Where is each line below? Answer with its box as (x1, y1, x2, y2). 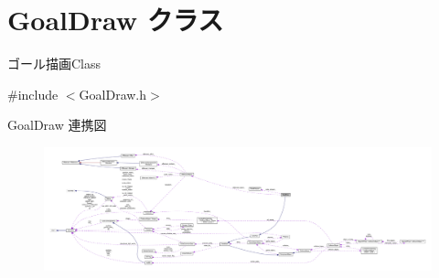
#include (7, 84, 59, 103)
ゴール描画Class (7, 54, 102, 73)
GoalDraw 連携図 (7, 115, 107, 134)
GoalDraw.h (79, 84, 147, 103)
